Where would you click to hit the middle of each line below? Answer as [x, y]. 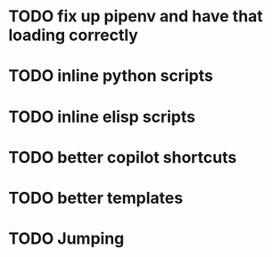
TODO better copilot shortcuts [123, 157]
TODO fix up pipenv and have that [136, 16]
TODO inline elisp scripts [102, 116]
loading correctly [74, 35]
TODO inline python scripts [111, 76]
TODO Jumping [66, 239]
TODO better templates [96, 198]
